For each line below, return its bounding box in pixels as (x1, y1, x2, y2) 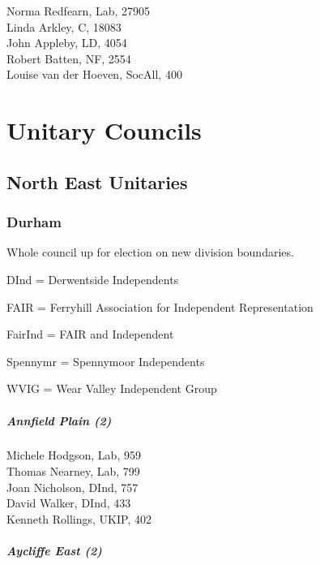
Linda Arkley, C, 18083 (6, 18, 122, 35)
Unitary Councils (6, 114, 202, 147)
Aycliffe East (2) (6, 542, 102, 559)
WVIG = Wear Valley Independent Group (6, 380, 217, 397)
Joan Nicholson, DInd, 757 (6, 478, 139, 495)
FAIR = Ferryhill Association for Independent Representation (6, 298, 314, 315)
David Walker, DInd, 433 (6, 494, 131, 511)
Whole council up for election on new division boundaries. (6, 244, 294, 261)
